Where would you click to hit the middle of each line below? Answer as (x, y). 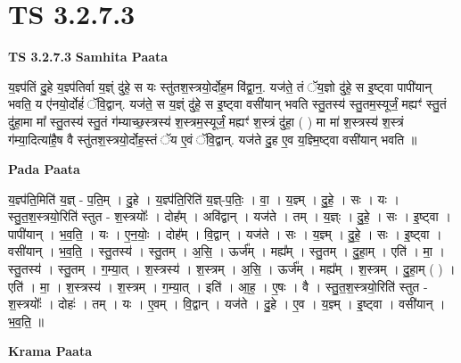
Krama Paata (50, 351)
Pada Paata (44, 169)
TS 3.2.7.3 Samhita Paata (88, 57)
